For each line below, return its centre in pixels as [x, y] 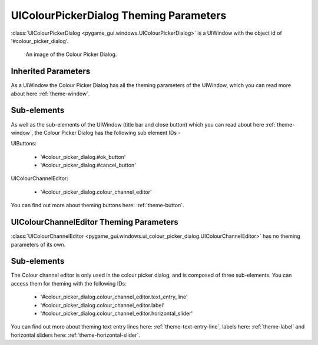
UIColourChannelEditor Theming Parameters [95, 222]
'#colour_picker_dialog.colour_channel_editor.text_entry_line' [114, 297]
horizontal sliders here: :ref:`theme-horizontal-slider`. [76, 335]
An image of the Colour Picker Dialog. [71, 54]
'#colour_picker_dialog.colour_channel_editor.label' [102, 305]
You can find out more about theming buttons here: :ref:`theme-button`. [98, 205]
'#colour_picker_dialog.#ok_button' [83, 157]
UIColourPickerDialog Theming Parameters [119, 15]
